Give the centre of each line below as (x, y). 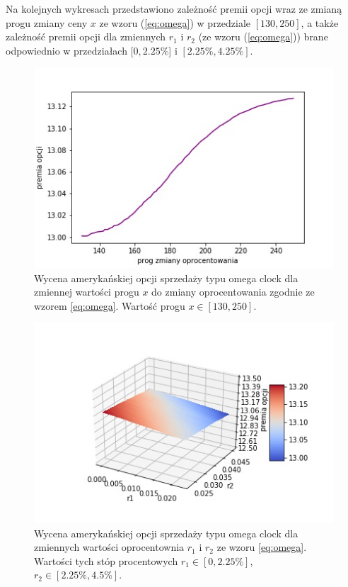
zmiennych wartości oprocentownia (109, 547)
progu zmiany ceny (47, 22)
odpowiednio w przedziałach (66, 50)
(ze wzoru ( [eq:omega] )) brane (263, 37)
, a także (320, 22)
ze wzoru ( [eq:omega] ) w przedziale (175, 22)
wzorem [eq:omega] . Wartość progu (110, 305)
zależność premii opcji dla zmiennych (86, 37)
